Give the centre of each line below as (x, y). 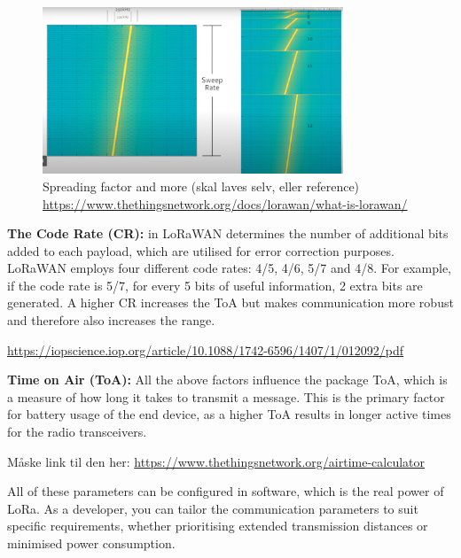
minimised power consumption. (91, 543)
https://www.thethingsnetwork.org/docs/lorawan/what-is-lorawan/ (225, 203)
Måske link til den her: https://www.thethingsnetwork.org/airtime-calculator (216, 461)
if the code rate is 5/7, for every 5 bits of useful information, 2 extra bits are (215, 285)
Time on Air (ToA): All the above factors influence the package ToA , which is (227, 380)
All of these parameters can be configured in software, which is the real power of (226, 491)
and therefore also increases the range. (111, 320)
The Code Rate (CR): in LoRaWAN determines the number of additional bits (228, 233)
